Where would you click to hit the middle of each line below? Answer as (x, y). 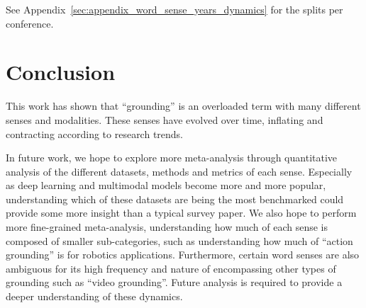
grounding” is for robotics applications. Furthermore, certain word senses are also (183, 255)
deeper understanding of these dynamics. (94, 296)
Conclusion (61, 72)
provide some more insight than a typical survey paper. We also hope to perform (181, 213)
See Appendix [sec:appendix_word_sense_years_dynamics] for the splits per (174, 9)
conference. (30, 23)
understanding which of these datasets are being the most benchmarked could (175, 199)
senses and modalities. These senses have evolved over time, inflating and (165, 119)
